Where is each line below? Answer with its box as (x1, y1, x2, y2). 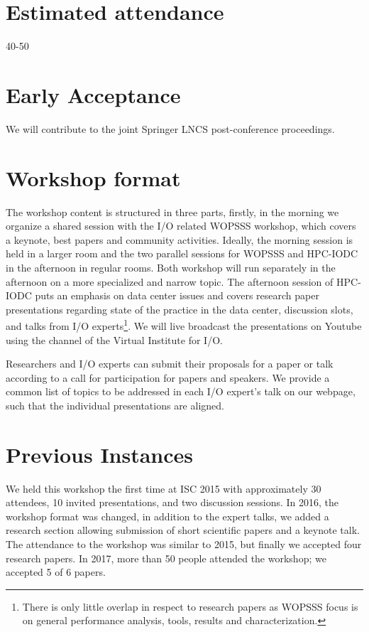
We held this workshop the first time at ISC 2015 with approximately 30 (6, 481, 321, 496)
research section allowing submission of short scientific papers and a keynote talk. (6, 523, 360, 537)
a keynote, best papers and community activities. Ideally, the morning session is (6, 232, 353, 247)
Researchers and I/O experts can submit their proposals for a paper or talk (6, 356, 334, 371)
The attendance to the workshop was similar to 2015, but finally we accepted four (6, 537, 362, 552)
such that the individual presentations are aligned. (6, 397, 224, 412)
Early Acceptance (6, 80, 181, 109)
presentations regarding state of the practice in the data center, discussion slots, (6, 301, 353, 316)
